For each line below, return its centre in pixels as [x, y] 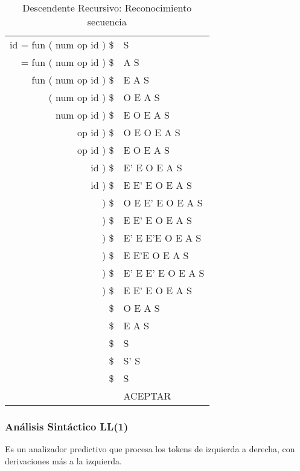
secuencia [107, 21]
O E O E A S [152, 132]
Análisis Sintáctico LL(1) [67, 426]
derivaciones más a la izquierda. [63, 460]
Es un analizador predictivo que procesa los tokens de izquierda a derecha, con [150, 449]
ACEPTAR [147, 396]
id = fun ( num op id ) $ [62, 44]
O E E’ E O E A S [163, 203]
